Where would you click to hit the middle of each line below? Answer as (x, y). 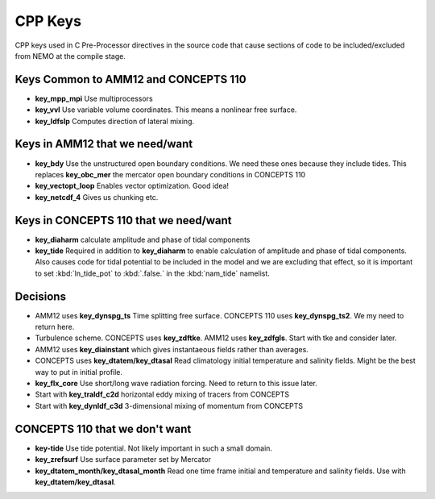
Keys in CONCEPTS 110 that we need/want (123, 220)
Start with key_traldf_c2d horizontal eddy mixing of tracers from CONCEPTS (162, 394)
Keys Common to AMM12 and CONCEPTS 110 (130, 79)
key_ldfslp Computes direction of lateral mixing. (115, 121)
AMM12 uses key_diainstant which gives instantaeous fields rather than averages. (172, 349)
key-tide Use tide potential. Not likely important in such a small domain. (154, 448)
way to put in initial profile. (79, 372)
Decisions (40, 296)
